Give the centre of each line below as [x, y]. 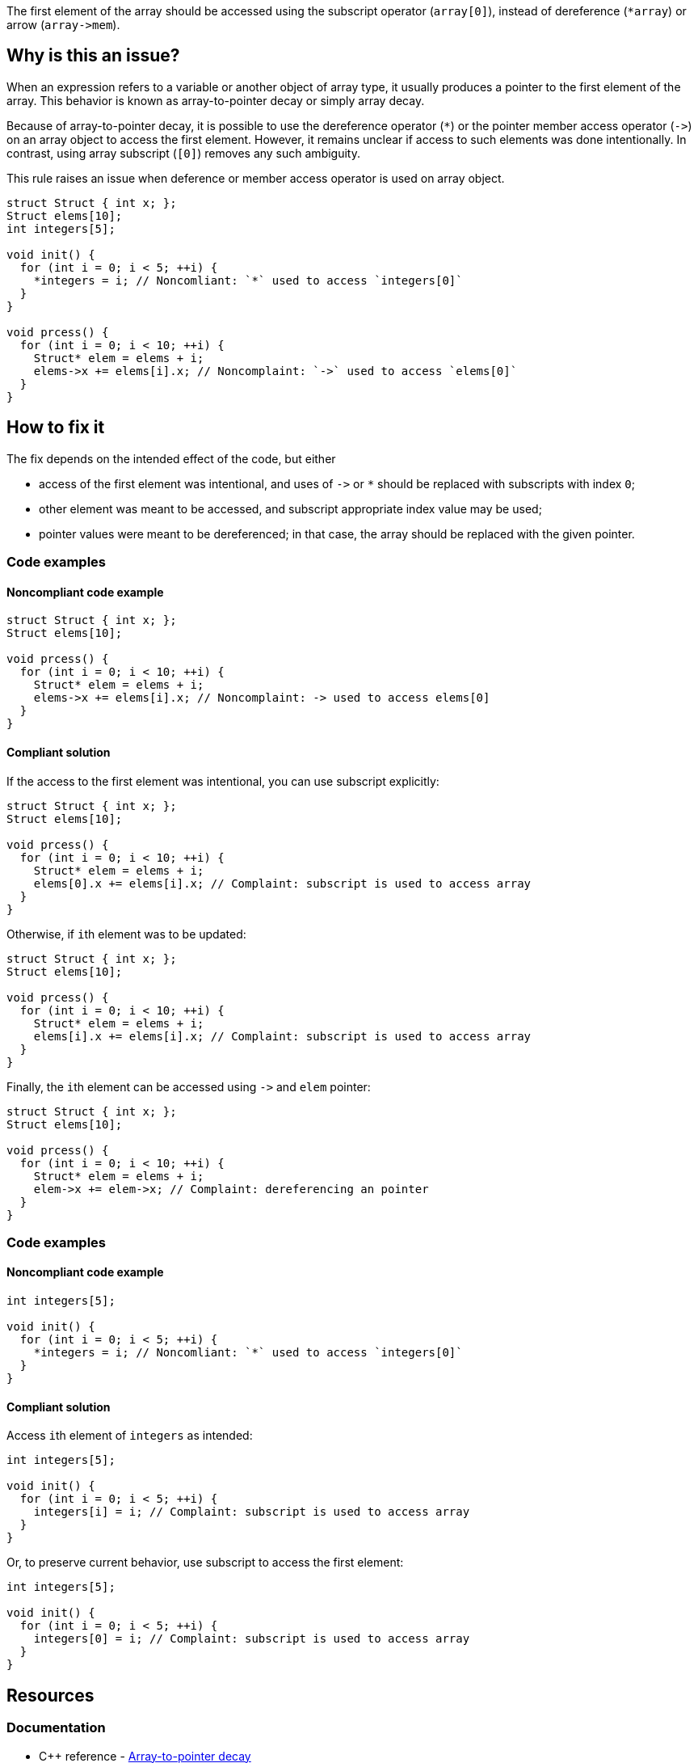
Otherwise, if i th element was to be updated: [126, 934]
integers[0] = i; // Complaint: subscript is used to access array [252, 1639]
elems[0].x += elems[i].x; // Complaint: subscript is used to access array [282, 883]
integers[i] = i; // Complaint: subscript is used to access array [252, 1512]
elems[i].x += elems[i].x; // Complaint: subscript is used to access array [282, 1036]
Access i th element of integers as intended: [130, 1436]
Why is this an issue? [93, 56]
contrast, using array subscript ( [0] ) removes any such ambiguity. [183, 153]
